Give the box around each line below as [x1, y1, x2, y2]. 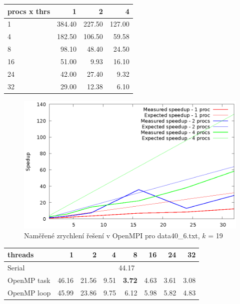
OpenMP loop [7, 287, 51, 297]
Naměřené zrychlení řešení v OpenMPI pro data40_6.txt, [24, 230, 200, 240]
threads [7, 249, 34, 260]
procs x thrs [7, 6, 50, 16]
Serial [7, 262, 25, 272]
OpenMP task [7, 274, 50, 285]
